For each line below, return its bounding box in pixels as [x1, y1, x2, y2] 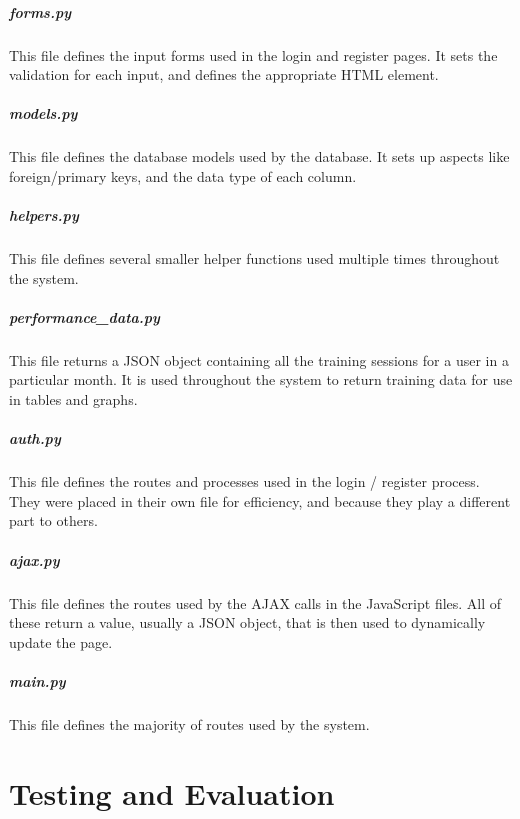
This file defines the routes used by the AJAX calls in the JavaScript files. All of [9, 592, 502, 613]
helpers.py [9, 205, 79, 226]
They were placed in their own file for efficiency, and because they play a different [9, 490, 511, 511]
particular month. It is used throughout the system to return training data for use [9, 369, 513, 390]
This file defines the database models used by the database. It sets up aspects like [9, 146, 510, 167]
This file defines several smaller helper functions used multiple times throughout [9, 248, 500, 269]
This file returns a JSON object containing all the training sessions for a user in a [9, 349, 509, 370]
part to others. [9, 510, 98, 531]
